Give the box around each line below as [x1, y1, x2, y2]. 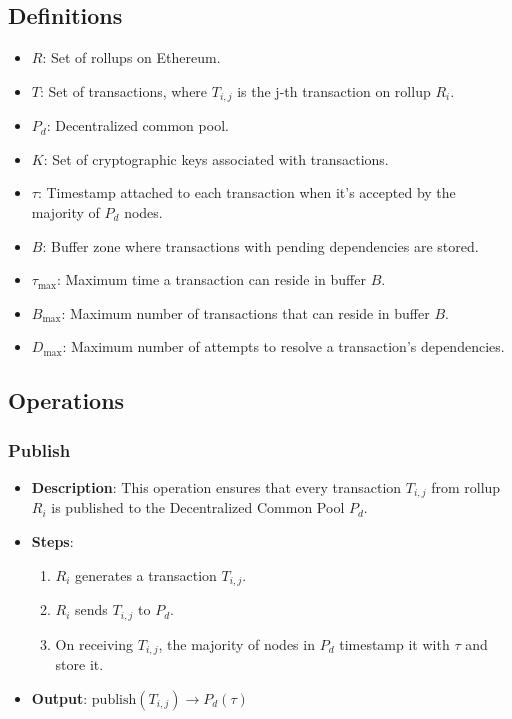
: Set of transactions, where [39, 80, 208, 101]
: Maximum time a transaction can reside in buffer [56, 269, 366, 290]
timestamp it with [339, 633, 450, 654]
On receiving [55, 633, 134, 654]
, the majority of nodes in [158, 633, 315, 654]
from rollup [431, 477, 501, 497]
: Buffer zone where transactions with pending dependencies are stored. [42, 235, 479, 256]
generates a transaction [75, 564, 217, 585]
